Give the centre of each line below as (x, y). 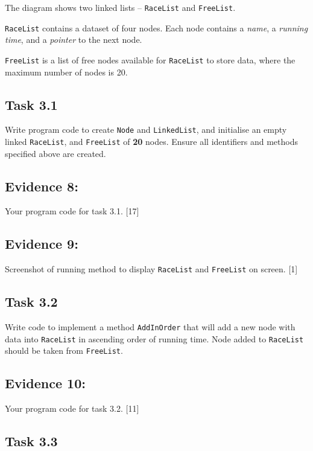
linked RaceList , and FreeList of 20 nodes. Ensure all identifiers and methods (151, 142)
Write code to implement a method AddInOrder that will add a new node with (150, 327)
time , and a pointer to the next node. (74, 40)
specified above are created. (55, 153)
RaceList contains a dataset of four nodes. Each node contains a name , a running (156, 27)
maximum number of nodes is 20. (66, 72)
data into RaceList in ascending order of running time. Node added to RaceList (154, 338)
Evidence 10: (45, 383)
